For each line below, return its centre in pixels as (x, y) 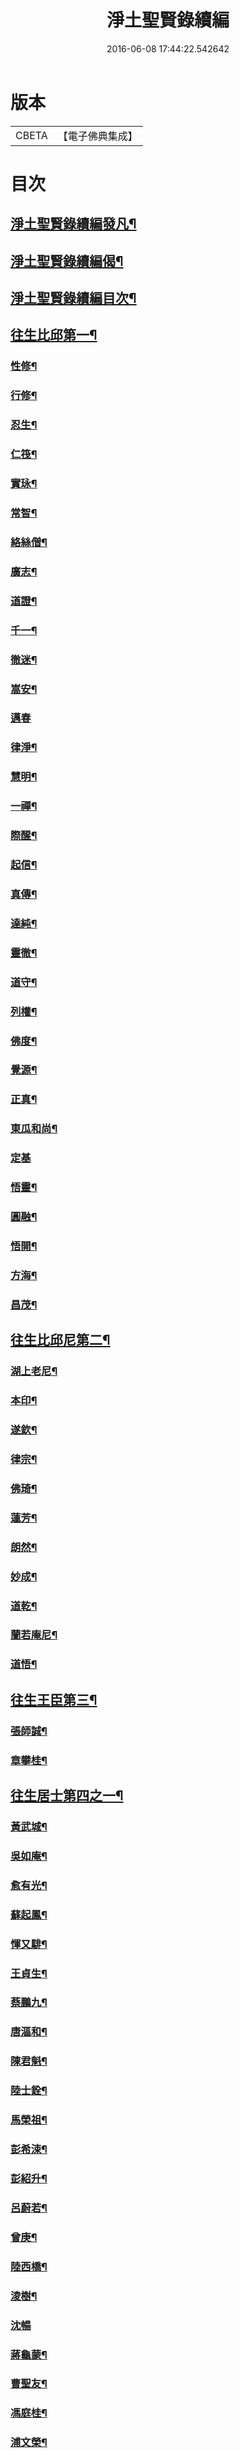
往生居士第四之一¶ (67, 1796)
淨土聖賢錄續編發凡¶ (73, 224)
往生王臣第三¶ (54, 1699)
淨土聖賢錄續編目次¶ (73, 298)
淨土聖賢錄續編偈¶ (67, 261)
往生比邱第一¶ (54, 335)
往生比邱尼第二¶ (60, 1340)
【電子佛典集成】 (97, 136)
